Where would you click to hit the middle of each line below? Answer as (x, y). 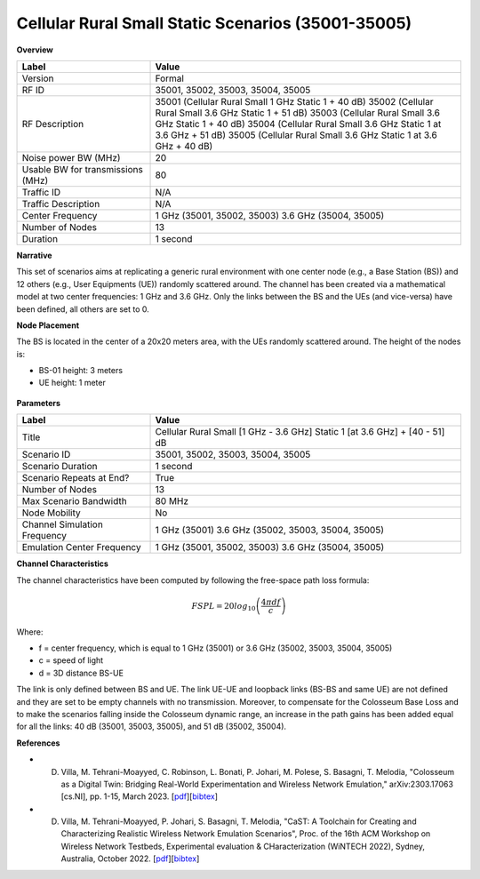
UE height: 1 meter (72, 383)
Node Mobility (52, 513)
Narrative (34, 255)
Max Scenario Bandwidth (75, 501)
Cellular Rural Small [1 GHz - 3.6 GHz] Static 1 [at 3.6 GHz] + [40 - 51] (300, 432)
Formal (169, 78)
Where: (30, 632)
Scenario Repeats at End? (76, 478)
